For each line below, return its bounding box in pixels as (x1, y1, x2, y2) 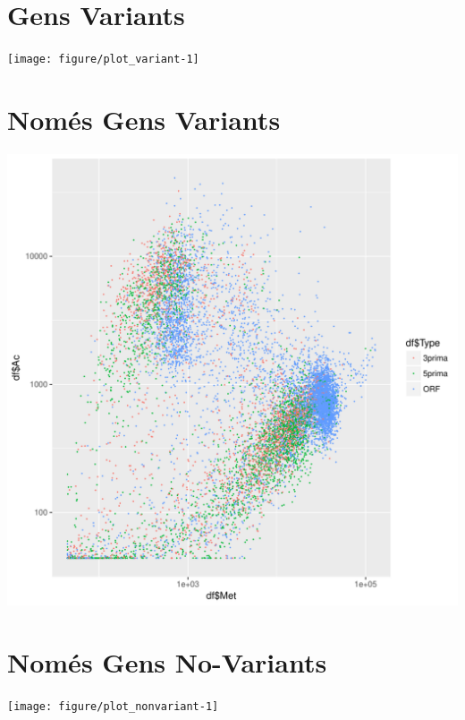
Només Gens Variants (7, 100, 281, 137)
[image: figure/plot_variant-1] (7, 53, 199, 66)
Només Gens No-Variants (7, 643, 327, 680)
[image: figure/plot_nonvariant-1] (7, 699, 219, 713)
